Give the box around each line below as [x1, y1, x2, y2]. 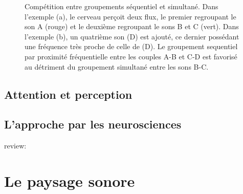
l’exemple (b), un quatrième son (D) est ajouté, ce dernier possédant [25, 31, 239, 41]
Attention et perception [4, 86, 132, 102]
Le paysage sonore [4, 170, 135, 191]
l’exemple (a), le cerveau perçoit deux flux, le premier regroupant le [25, 11, 236, 21]
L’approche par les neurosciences [4, 116, 182, 132]
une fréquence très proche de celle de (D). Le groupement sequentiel [25, 41, 238, 52]
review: [4, 140, 27, 151]
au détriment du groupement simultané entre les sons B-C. [25, 61, 209, 72]
